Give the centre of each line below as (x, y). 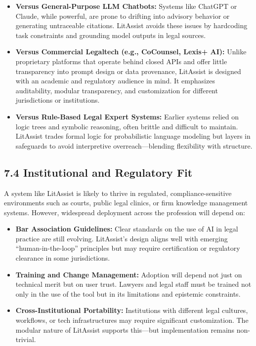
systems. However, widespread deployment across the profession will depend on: (125, 212)
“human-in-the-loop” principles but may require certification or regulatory (128, 248)
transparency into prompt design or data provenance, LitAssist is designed (128, 71)
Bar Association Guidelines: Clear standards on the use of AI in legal (127, 229)
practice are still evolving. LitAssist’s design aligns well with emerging (122, 238)
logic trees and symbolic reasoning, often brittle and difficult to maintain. (127, 126)
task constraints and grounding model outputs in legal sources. (111, 35)
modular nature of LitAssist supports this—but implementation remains (125, 329)
